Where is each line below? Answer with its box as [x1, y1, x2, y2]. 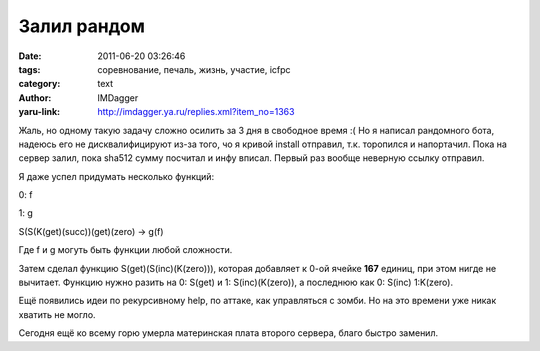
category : [18, 78, 61, 90]
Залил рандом [18, 15, 145, 37]
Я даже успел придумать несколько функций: [18, 170, 215, 182]
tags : [18, 63, 41, 75]
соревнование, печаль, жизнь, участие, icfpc [97, 63, 291, 75]
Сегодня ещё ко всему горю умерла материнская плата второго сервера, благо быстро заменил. [18, 327, 439, 339]
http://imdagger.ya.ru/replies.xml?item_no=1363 [97, 106, 295, 118]
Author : [18, 91, 52, 104]
